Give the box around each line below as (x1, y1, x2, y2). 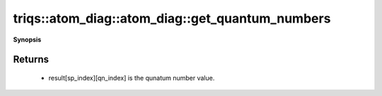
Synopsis (13, 35, 42, 44)
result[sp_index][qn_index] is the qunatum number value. (48, 73, 215, 82)
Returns (13, 54, 50, 66)
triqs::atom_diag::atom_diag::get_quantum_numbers (13, 11, 331, 26)
